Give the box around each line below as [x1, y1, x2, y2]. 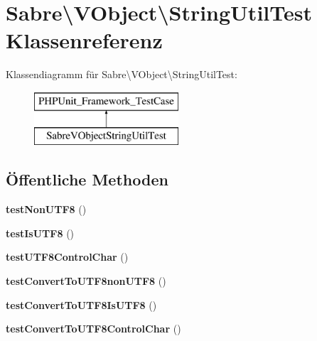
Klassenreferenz [6, 26, 163, 55]
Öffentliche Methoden [6, 168, 168, 190]
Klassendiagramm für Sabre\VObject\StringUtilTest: [6, 67, 237, 82]
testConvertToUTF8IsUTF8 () [6, 297, 157, 312]
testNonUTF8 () [6, 202, 87, 217]
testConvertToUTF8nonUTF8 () [6, 274, 166, 288]
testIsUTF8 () [6, 225, 75, 240]
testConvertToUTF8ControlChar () [6, 321, 181, 336]
